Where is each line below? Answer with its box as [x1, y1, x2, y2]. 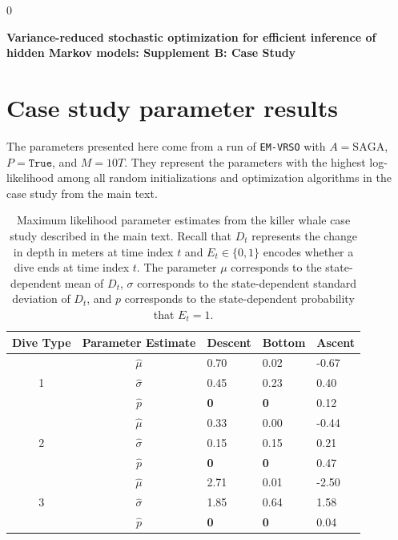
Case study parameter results [6, 91, 338, 123]
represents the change [251, 227, 357, 244]
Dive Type [12, 333, 71, 350]
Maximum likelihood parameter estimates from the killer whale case [17, 212, 351, 228]
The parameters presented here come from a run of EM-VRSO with [6, 137, 326, 154]
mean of [64, 274, 104, 291]
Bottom [262, 333, 306, 350]
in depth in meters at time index [13, 243, 174, 260]
